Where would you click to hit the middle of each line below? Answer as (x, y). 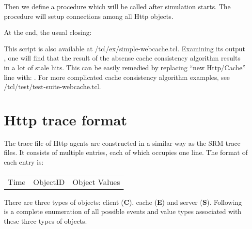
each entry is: (24, 162)
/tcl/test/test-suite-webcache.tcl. (53, 86)
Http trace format (66, 119)
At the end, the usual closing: (48, 32)
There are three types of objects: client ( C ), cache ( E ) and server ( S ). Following (123, 202)
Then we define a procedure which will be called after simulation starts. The (117, 6)
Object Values (96, 182)
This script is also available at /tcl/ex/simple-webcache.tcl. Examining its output (125, 48)
